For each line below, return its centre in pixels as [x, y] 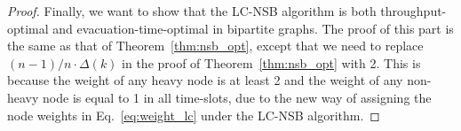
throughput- [413, 11]
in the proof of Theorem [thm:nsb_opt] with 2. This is [271, 62]
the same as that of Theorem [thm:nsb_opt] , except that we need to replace [215, 46]
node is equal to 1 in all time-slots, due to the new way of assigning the [237, 97]
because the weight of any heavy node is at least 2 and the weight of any [205, 80]
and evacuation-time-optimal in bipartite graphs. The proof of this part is [253, 28]
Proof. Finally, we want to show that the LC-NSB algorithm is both [192, 11]
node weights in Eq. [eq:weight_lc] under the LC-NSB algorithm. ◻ [194, 115]
